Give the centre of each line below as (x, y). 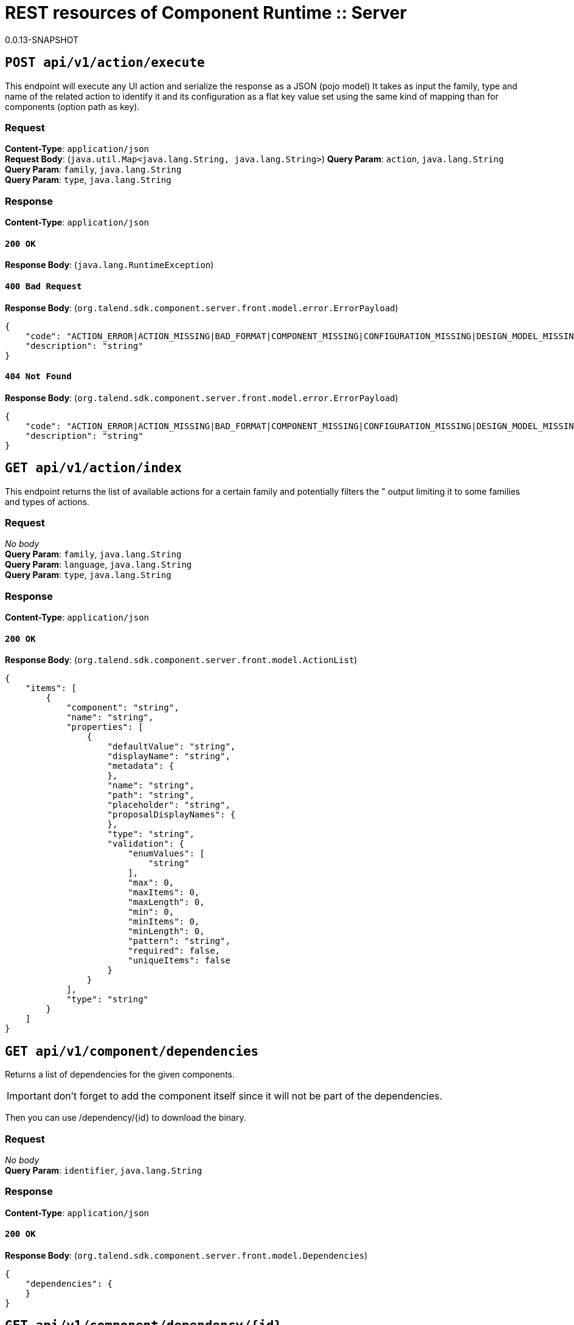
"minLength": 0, (166, 931)
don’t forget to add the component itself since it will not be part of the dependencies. (248, 1096)
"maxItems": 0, (164, 893)
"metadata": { (141, 766)
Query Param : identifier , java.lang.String (104, 1170)
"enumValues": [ (166, 854)
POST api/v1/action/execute (105, 63)
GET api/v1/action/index (93, 468)
